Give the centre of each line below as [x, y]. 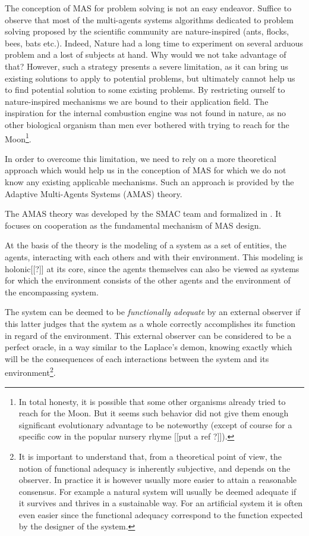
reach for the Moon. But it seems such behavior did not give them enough [154, 413]
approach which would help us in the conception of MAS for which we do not [146, 170]
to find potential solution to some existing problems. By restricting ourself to [145, 90]
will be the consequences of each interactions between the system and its [137, 358]
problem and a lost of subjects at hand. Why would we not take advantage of [146, 54]
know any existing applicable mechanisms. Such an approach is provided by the [149, 181]
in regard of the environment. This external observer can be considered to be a [148, 335]
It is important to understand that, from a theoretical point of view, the [150, 456]
